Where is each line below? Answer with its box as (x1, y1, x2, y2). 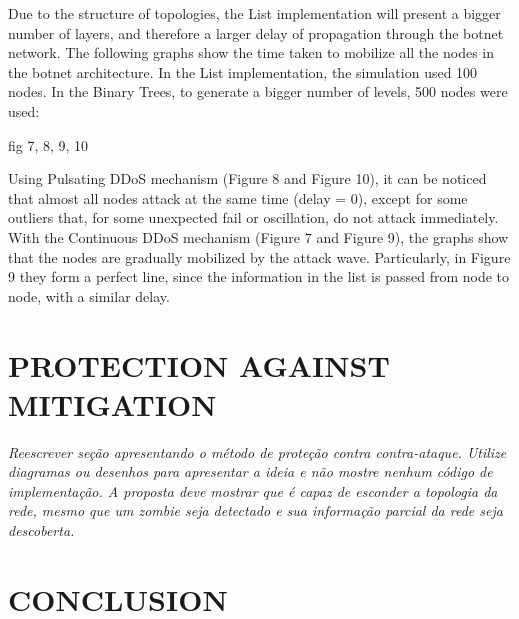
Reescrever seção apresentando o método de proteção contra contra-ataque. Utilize (8, 441, 507, 462)
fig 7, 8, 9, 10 (8, 134, 89, 155)
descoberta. (8, 520, 75, 540)
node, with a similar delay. (8, 285, 170, 306)
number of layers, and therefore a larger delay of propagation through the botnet (8, 22, 504, 43)
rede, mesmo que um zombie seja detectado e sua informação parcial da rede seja (8, 500, 503, 521)
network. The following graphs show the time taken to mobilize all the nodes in (8, 42, 495, 63)
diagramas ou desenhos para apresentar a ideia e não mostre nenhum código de (8, 461, 493, 482)
